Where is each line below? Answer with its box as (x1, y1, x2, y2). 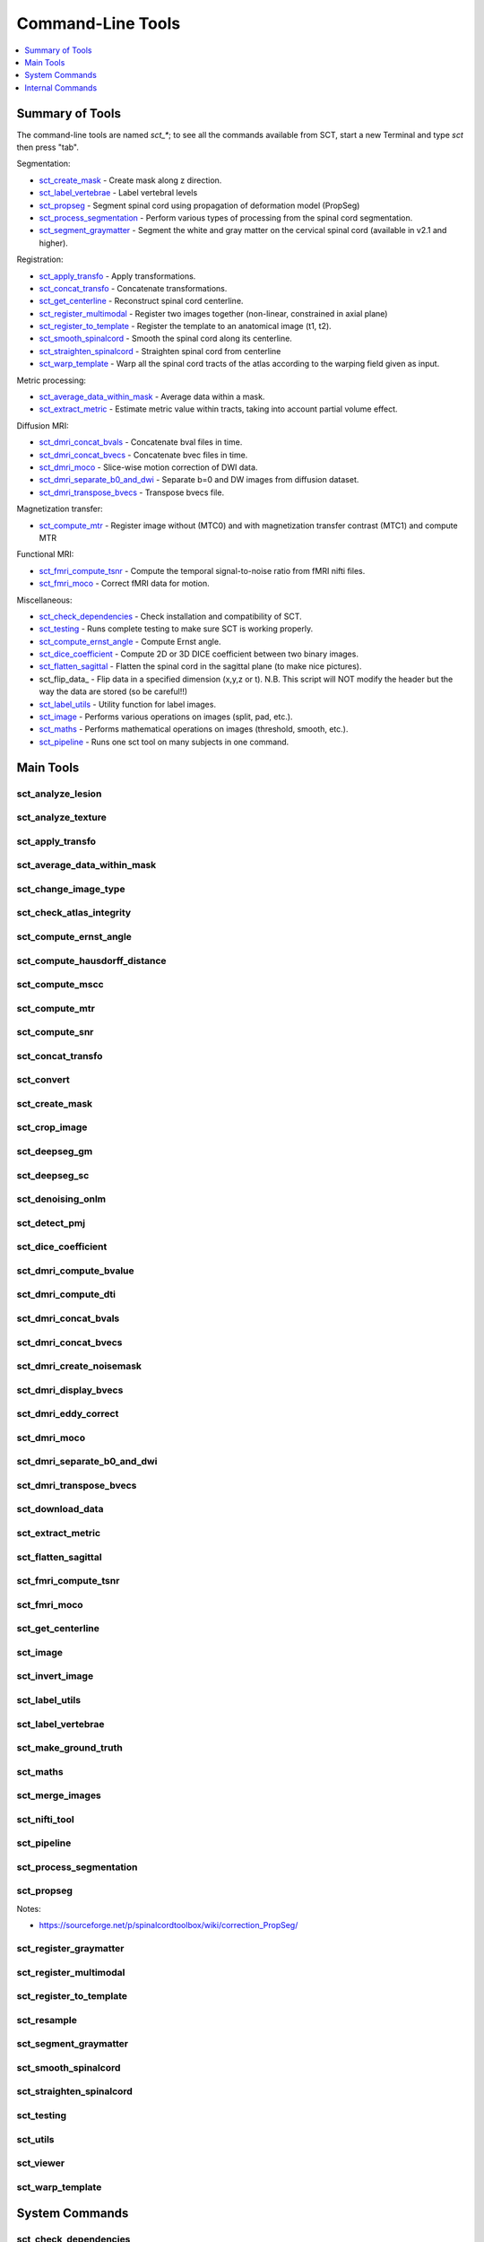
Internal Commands (24, 82, 98, 93)
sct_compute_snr (16, 1026, 94, 1038)
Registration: (16, 254, 64, 265)
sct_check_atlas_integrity (16, 907, 132, 919)
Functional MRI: (16, 549, 74, 560)
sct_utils (16, 2133, 55, 2145)
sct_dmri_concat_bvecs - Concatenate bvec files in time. (39, 449, 248, 460)
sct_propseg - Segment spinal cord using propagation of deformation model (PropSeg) (39, 200, 360, 211)
